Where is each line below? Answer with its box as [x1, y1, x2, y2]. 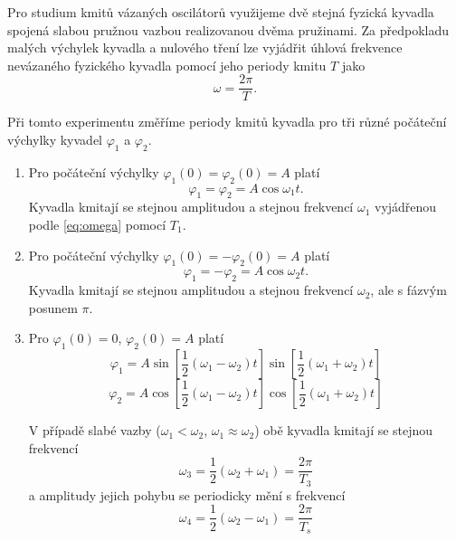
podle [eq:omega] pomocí [28, 215, 166, 234]
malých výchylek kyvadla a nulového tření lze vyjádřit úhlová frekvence [7, 38, 403, 57]
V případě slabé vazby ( [28, 421, 161, 440]
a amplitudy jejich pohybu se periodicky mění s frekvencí [28, 485, 346, 504]
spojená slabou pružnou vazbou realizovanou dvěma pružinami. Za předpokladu [7, 20, 450, 39]
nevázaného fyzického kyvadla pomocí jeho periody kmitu [7, 55, 327, 74]
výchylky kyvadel [7, 130, 103, 149]
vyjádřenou [375, 197, 437, 216]
